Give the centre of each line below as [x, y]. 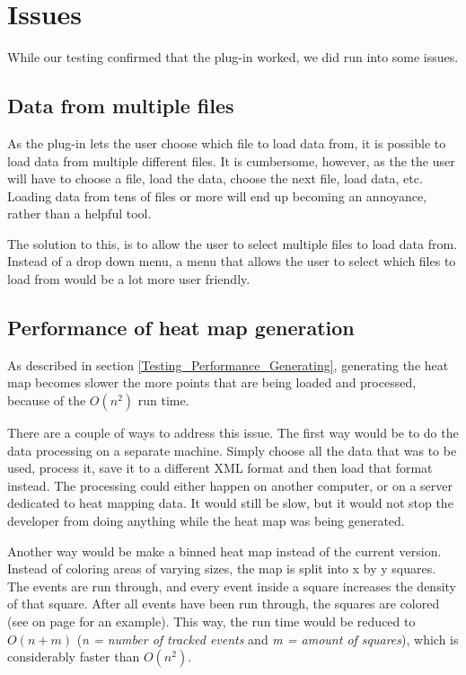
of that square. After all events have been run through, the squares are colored [224, 604]
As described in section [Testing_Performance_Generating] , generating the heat [228, 364]
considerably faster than [74, 657]
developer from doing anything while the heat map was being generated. [206, 521]
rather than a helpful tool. [79, 213]
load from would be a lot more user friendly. [129, 279]
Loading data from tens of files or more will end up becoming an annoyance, [217, 195]
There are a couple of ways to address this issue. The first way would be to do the [233, 433]
